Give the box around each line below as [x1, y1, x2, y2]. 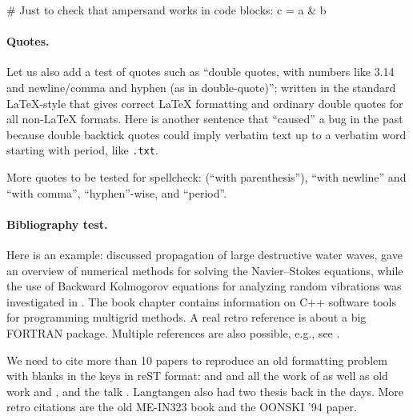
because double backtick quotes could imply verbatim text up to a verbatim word [6, 126, 407, 142]
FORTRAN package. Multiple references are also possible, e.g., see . [6, 324, 340, 341]
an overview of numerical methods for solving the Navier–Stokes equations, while [6, 262, 403, 278]
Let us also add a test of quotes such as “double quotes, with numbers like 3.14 [6, 63, 395, 80]
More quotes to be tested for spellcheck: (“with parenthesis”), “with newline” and [6, 169, 407, 186]
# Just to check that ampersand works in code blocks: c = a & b [6, 2, 327, 18]
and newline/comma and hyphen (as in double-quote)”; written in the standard [6, 78, 396, 95]
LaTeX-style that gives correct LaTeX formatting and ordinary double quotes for [6, 94, 403, 111]
